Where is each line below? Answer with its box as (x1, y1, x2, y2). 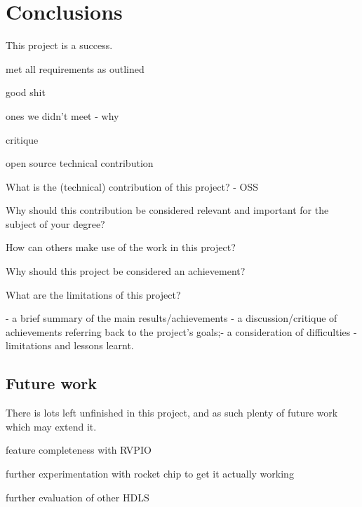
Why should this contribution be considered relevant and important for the (6, 203, 329, 217)
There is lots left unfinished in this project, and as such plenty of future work (6, 405, 338, 420)
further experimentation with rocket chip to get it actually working (6, 466, 294, 481)
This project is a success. (6, 38, 113, 53)
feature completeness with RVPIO (6, 442, 152, 457)
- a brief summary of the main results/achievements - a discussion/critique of (6, 311, 337, 325)
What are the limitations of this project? (6, 287, 181, 302)
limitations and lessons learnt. (6, 338, 134, 353)
